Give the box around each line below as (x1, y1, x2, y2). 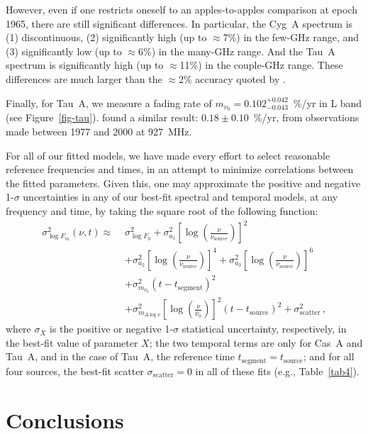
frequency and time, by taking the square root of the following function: (6, 203, 318, 218)
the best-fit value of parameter (6, 335, 138, 350)
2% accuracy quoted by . (178, 71, 286, 86)
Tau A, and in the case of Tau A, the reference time (6, 349, 235, 364)
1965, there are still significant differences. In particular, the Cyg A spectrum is (6, 16, 353, 30)
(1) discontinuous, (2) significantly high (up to (6, 30, 207, 45)
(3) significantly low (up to (6, 43, 122, 58)
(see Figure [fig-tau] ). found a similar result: (6, 110, 199, 125)
